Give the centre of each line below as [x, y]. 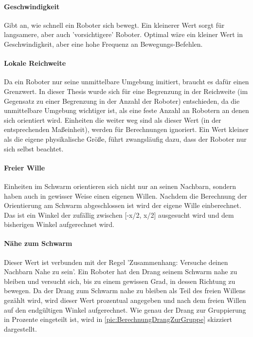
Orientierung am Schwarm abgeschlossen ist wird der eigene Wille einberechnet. [123, 205]
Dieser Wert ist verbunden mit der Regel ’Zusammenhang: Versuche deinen [116, 262]
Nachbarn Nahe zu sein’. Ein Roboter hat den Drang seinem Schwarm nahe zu [121, 271]
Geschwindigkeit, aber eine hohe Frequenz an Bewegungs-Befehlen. [103, 44]
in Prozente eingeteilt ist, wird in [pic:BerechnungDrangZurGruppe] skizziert [118, 319]
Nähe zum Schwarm [38, 243]
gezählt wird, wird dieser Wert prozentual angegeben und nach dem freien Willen [125, 300]
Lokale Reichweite [35, 63]
